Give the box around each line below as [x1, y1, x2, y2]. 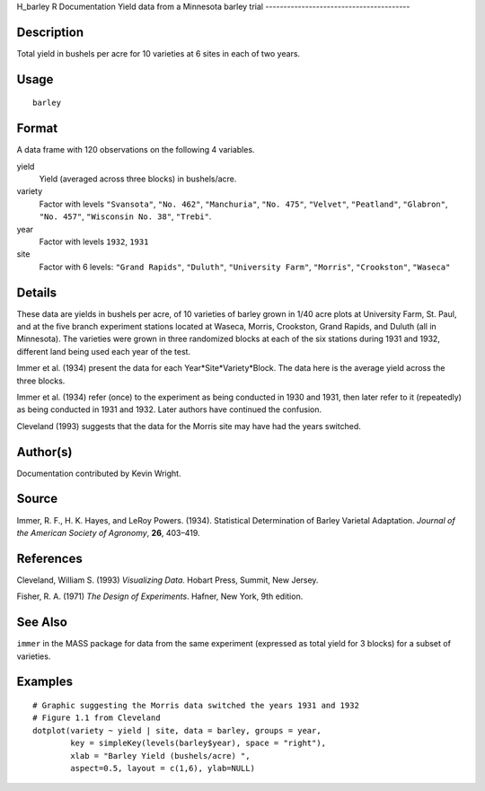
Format [16, 121, 58, 136]
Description [16, 24, 84, 40]
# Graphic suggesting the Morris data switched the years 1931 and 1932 [32, 700, 359, 710]
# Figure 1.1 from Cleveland [32, 713, 161, 723]
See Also [16, 615, 67, 630]
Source [16, 491, 58, 506]
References [16, 550, 83, 566]
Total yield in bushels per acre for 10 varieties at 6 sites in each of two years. [16, 48, 301, 58]
